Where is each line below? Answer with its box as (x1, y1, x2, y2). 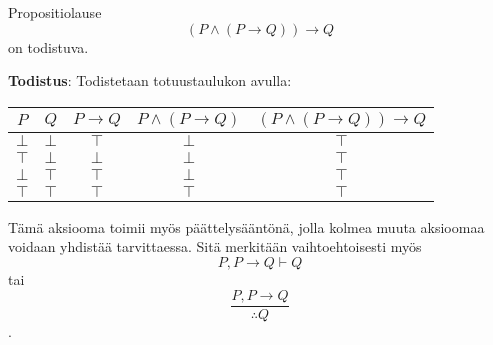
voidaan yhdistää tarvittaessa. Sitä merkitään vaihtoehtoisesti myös (8, 236, 422, 257)
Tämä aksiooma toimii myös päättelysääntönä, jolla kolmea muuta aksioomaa (8, 216, 485, 237)
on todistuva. (8, 36, 89, 57)
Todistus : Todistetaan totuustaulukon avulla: (8, 70, 292, 91)
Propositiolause (8, 2, 102, 22)
